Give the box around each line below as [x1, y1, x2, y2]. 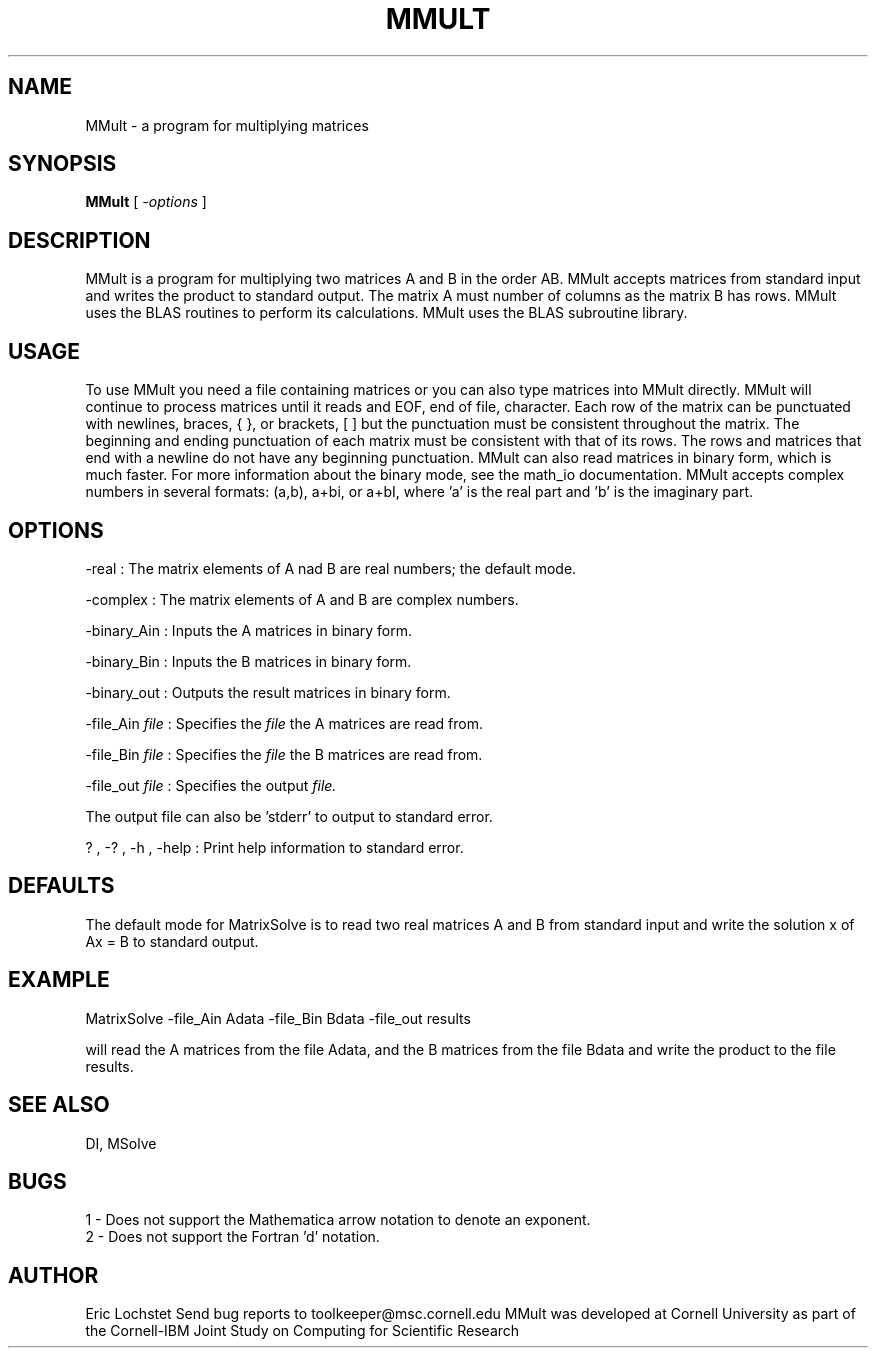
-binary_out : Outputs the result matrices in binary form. [85, 683, 451, 701]
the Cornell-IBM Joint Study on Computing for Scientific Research [85, 1322, 520, 1340]
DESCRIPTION [8, 227, 151, 253]
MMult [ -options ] [85, 193, 207, 211]
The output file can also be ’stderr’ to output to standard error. [85, 807, 493, 825]
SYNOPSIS [8, 151, 117, 177]
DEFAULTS [8, 873, 115, 899]
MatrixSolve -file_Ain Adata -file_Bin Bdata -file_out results [85, 1009, 471, 1027]
